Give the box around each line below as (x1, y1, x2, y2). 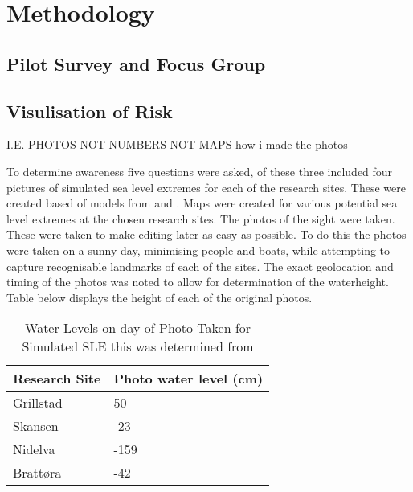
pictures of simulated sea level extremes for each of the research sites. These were (6, 178, 406, 195)
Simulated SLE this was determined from (22, 337, 254, 356)
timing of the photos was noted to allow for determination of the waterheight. (6, 273, 389, 290)
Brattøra (13, 463, 62, 482)
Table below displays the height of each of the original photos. (6, 289, 313, 305)
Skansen (13, 416, 59, 436)
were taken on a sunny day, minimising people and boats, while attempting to (6, 241, 391, 258)
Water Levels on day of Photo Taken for (25, 318, 251, 338)
